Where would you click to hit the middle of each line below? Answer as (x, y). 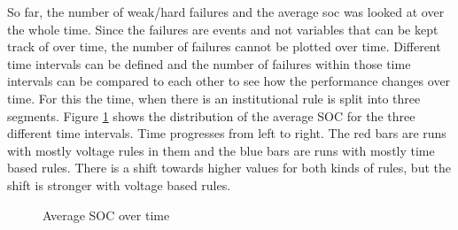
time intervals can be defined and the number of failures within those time (209, 63)
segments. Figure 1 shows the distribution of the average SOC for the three (211, 115)
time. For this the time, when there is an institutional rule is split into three (214, 98)
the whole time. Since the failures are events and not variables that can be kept (223, 29)
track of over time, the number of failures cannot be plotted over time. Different (224, 46)
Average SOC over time (106, 215)
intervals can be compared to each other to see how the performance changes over (229, 81)
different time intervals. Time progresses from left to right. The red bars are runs (227, 133)
